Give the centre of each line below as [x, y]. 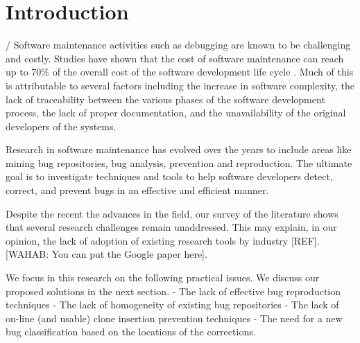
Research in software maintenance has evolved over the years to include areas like [179, 149]
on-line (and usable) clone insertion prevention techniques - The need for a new [174, 318]
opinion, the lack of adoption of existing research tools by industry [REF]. [163, 240]
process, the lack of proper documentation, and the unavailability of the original [176, 113]
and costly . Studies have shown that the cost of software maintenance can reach [175, 58]
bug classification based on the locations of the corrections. [131, 332]
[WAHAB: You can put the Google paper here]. [106, 254]
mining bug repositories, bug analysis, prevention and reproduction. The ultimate [179, 162]
